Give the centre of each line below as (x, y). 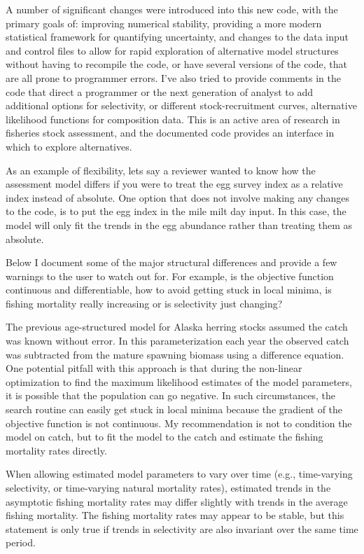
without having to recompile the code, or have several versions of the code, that (177, 64)
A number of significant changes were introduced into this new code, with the (172, 9)
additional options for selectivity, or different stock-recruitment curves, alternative (181, 105)
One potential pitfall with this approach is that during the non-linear (154, 368)
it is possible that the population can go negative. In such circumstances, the (171, 395)
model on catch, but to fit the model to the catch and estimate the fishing (164, 437)
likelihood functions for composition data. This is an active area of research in (173, 119)
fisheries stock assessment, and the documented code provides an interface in (170, 133)
